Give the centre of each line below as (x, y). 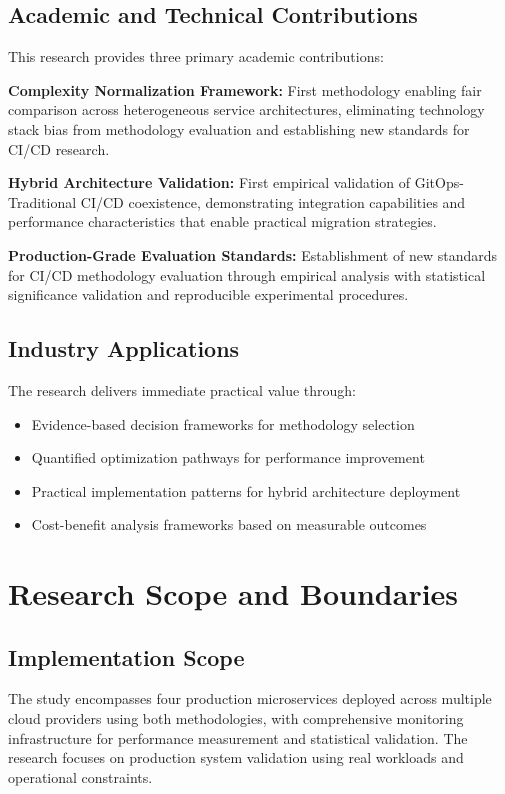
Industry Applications (124, 348)
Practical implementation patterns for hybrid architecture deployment (246, 490)
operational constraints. (80, 776)
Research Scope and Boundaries (233, 593)
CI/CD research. (59, 148)
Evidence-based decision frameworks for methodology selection (223, 423)
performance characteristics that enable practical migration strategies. (222, 221)
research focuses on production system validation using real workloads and (236, 757)
